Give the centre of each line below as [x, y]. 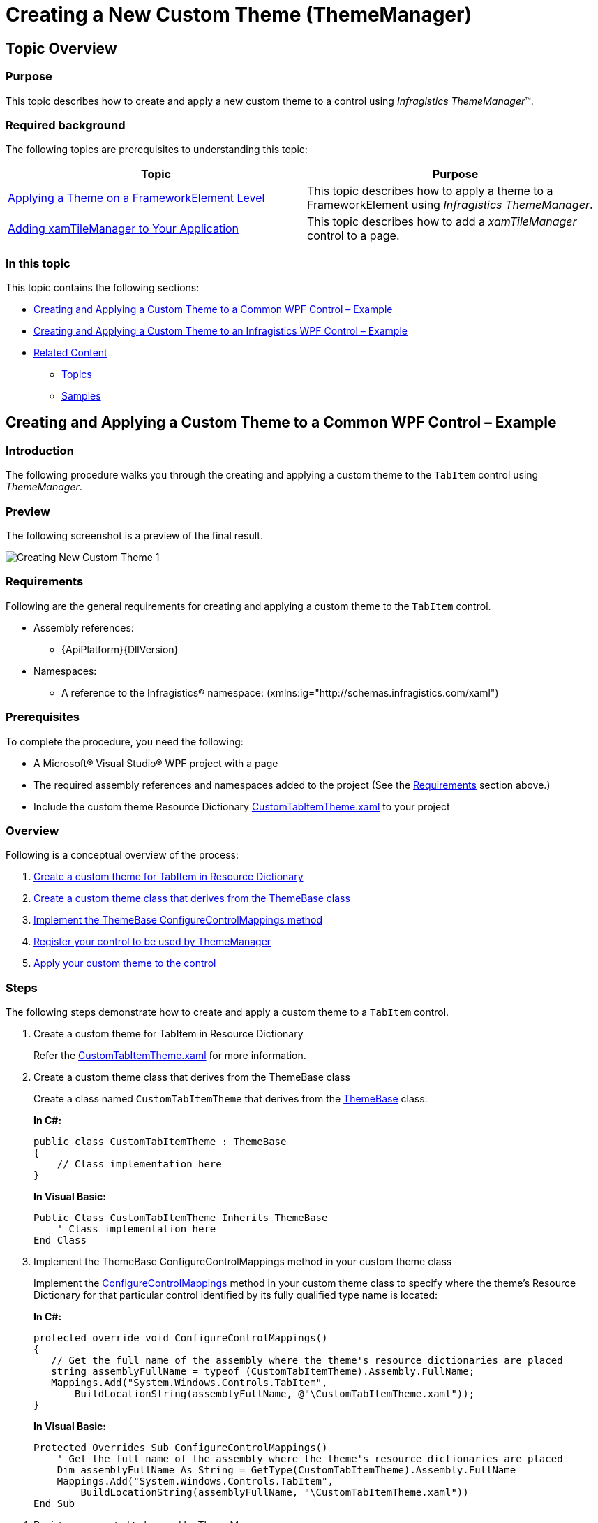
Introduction [40, 450]
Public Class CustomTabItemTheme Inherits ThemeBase [181, 1218]
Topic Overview [61, 48]
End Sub [54, 1504]
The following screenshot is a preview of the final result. [134, 536]
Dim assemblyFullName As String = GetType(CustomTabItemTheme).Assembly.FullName [286, 1470]
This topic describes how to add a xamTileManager [442, 222]
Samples [81, 396]
